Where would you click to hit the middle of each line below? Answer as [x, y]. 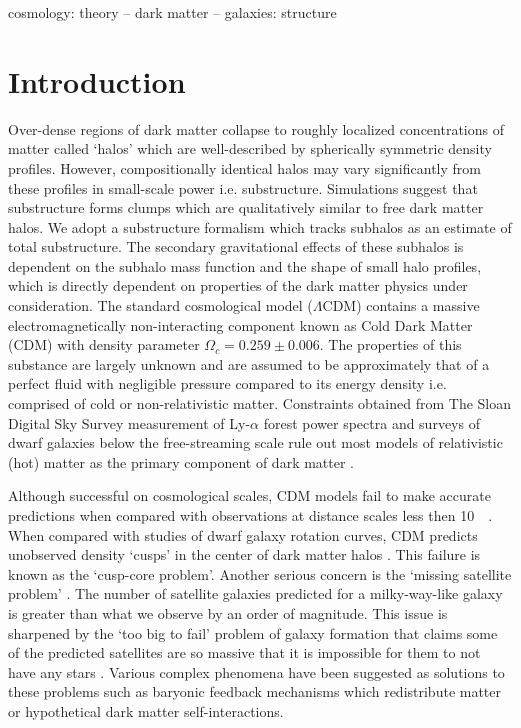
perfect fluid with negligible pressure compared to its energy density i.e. [227, 383]
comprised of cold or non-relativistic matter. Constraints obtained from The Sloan [260, 403]
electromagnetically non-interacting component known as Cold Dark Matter [240, 324]
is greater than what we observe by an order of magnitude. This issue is [228, 612]
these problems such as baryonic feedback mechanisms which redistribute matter [255, 691]
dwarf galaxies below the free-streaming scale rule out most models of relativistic [255, 442]
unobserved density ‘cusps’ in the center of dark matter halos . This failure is [244, 554]
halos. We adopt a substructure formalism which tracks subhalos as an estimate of [260, 226]
